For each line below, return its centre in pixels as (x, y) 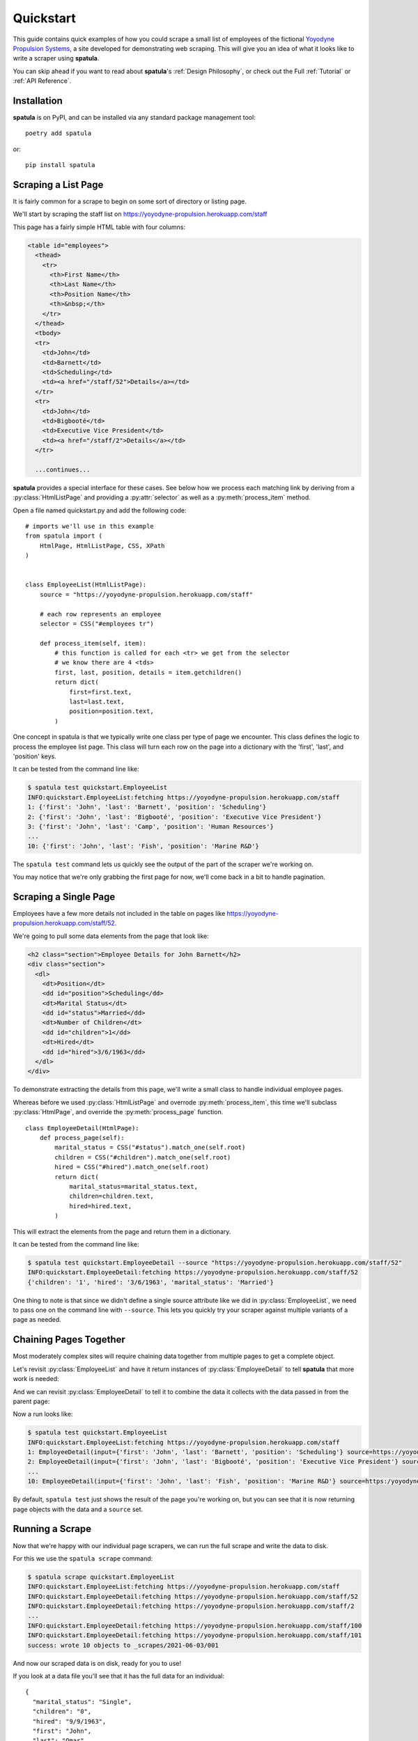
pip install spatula (60, 165)
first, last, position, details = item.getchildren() (148, 672)
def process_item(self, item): (93, 643)
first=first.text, (101, 692)
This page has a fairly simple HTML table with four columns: (99, 227)
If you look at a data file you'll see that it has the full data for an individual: (118, 1676)
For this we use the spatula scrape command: (83, 1558)
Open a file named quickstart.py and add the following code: (100, 510)
